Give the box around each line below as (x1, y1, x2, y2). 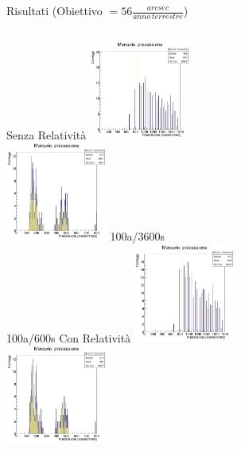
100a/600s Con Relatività (6, 329, 131, 346)
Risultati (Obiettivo (6, 2, 103, 18)
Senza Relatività (6, 126, 87, 143)
